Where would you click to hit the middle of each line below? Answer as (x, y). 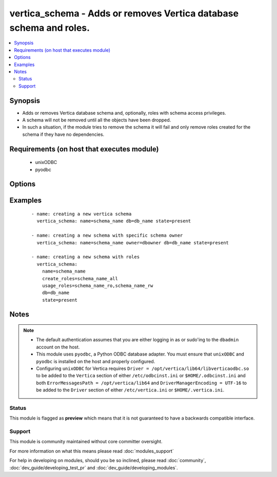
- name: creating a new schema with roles (86, 257)
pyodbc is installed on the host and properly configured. (96, 361)
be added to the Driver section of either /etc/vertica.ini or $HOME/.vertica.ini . (130, 390)
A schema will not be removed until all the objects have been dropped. (97, 120)
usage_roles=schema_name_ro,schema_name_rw (97, 285)
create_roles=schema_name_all (80, 278)
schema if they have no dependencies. (63, 134)
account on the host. (58, 347)
